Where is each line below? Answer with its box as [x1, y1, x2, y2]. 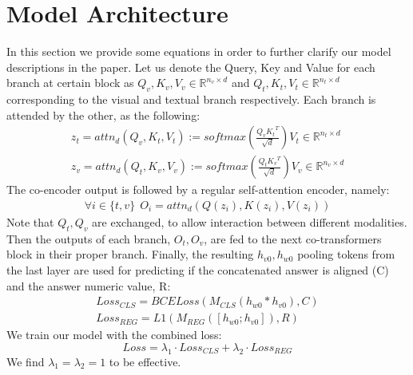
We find [6, 353, 45, 369]
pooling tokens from [297, 246, 395, 262]
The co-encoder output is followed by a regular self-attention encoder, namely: [6, 181, 390, 198]
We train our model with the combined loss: [6, 326, 222, 343]
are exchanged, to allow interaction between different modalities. [92, 213, 407, 230]
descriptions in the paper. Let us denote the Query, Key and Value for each [6, 58, 375, 75]
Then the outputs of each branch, [6, 230, 171, 247]
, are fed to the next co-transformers [204, 230, 382, 247]
